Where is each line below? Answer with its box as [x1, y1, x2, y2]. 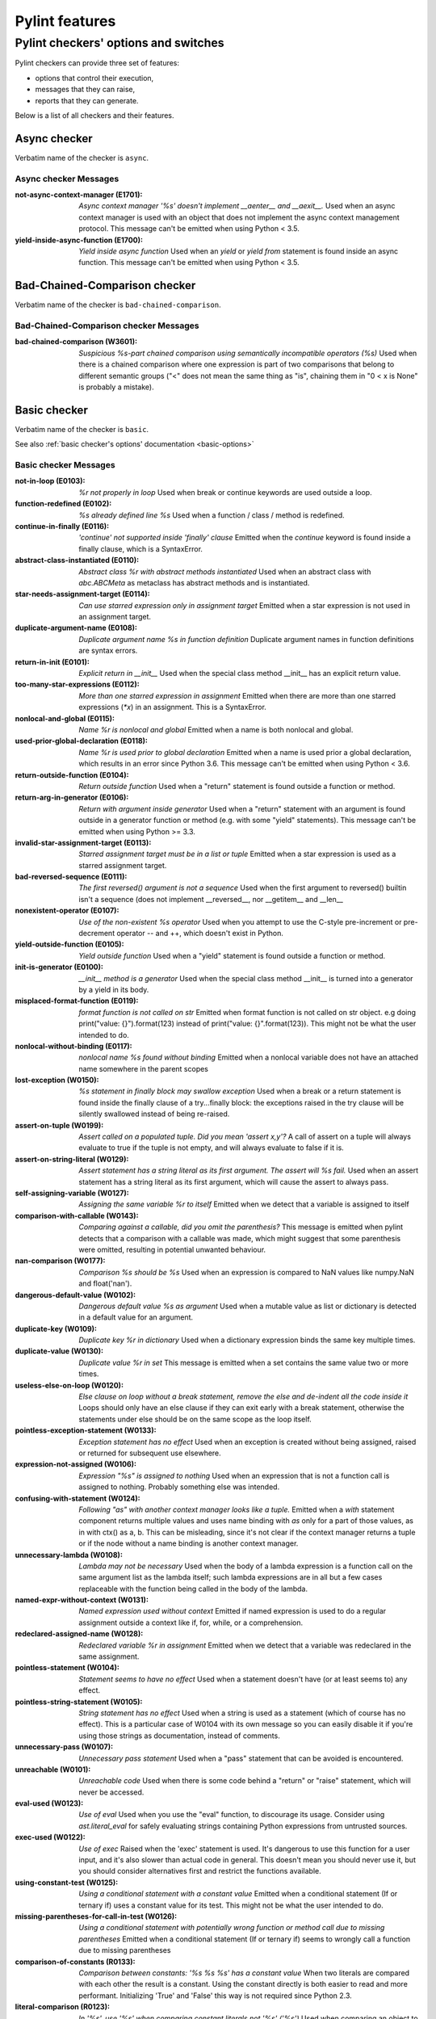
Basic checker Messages [15, 460, 116, 471]
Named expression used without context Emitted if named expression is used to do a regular [78, 1606, 387, 1616]
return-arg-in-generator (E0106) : [15, 792, 129, 803]
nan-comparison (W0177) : [15, 1256, 106, 1266]
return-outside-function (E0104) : [15, 770, 129, 779]
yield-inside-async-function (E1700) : [15, 235, 143, 245]
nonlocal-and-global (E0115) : [15, 713, 115, 723]
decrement [78, 929, 115, 938]
